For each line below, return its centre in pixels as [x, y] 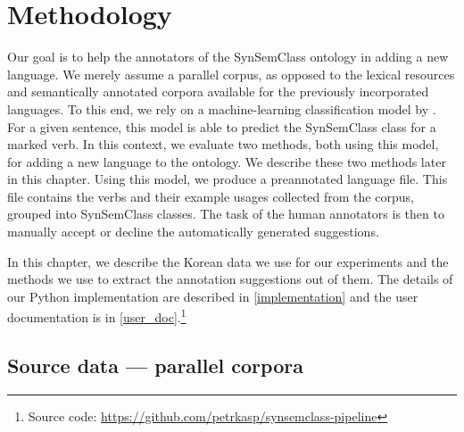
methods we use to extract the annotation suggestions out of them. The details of [230, 279]
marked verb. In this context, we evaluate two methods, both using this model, [223, 144]
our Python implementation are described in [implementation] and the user [213, 296]
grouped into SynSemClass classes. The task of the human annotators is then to [226, 214]
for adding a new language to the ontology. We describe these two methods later [227, 161]
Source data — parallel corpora [155, 366]
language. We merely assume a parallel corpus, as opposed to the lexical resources [231, 74]
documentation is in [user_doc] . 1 [97, 316]
